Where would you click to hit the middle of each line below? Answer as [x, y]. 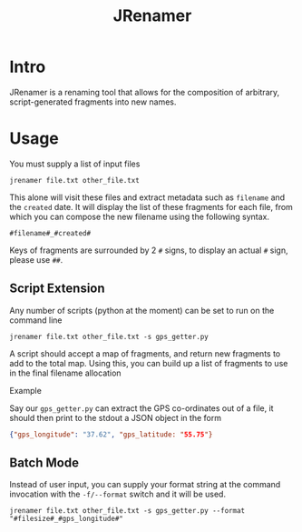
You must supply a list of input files [75, 164]
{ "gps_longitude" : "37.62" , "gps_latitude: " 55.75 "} [111, 434]
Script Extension [58, 289]
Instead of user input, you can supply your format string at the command [145, 485]
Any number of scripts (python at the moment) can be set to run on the [142, 310]
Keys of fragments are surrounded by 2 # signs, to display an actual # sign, [149, 250]
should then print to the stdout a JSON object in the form [116, 417]
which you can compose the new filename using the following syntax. [140, 216]
